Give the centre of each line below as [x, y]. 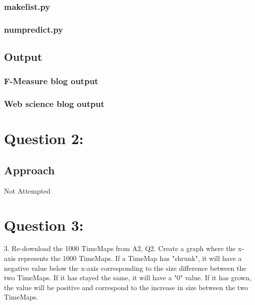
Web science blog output [54, 104]
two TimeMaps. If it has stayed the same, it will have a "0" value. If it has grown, [128, 278]
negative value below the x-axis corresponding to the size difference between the [125, 268]
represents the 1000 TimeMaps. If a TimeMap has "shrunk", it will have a [130, 258]
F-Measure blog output [51, 81]
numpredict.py [34, 29]
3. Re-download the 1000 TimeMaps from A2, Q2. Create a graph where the [120, 248]
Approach [29, 170]
